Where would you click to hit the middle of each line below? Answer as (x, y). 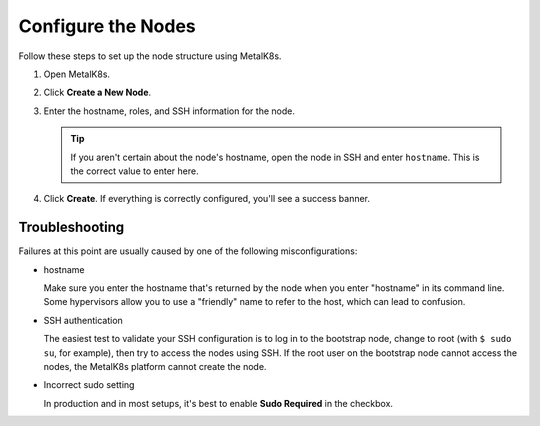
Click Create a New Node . (97, 92)
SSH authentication (83, 320)
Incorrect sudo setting (89, 385)
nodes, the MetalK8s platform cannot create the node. (155, 366)
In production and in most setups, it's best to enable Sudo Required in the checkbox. (218, 403)
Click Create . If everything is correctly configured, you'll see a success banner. (206, 199)
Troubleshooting (71, 227)
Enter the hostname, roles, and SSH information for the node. (169, 111)
